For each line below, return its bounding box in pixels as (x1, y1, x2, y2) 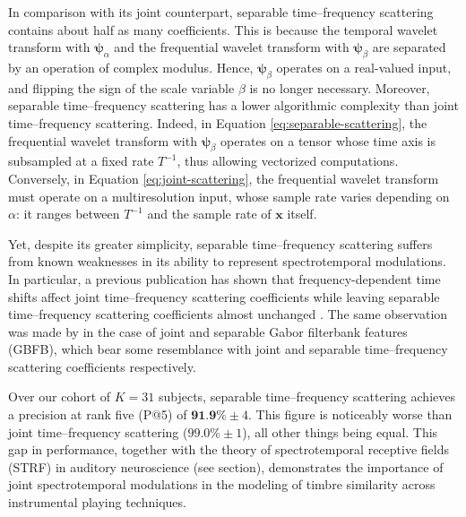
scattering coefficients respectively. (8, 357, 196, 375)
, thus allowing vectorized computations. (177, 151, 399, 170)
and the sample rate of (147, 204, 272, 223)
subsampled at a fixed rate (8, 151, 154, 170)
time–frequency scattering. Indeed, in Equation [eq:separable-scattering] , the (8, 113, 427, 132)
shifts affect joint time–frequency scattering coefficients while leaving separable (8, 287, 440, 306)
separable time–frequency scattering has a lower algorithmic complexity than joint (8, 96, 459, 115)
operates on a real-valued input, (276, 57, 452, 76)
